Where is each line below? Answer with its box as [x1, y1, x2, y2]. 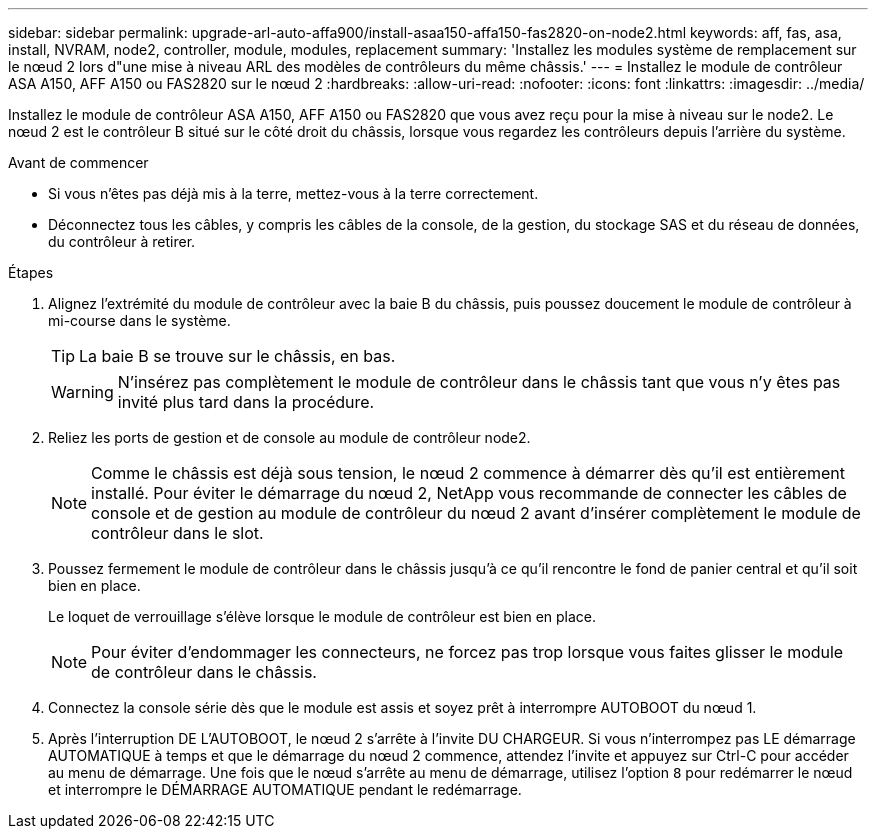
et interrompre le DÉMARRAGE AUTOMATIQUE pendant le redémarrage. [48, 781, 522, 798]
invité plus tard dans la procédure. [117, 392, 375, 412]
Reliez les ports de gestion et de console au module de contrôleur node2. [48, 429, 531, 446]
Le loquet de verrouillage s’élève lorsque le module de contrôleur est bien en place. [48, 608, 597, 625]
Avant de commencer [8, 154, 149, 171]
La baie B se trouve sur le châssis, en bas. [79, 346, 396, 366]
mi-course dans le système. [48, 312, 231, 329]
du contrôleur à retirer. [48, 233, 196, 250]
